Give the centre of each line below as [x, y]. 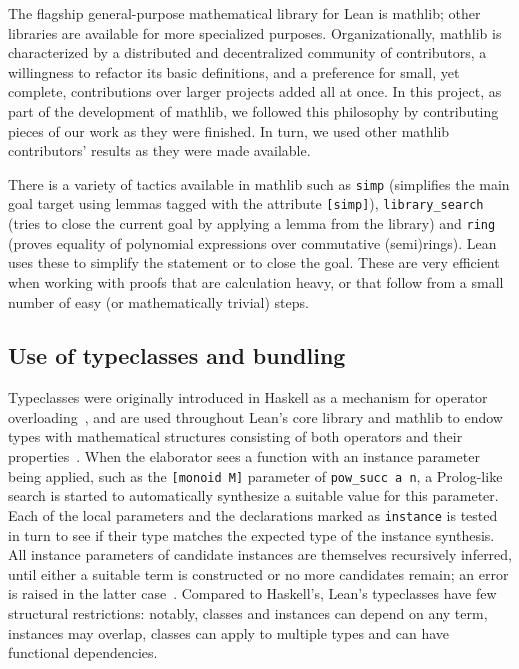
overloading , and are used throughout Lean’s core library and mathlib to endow [255, 416]
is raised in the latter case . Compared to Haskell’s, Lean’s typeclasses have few [252, 593]
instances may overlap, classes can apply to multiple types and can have [229, 632]
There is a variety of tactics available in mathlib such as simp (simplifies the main [259, 183]
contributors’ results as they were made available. [159, 150]
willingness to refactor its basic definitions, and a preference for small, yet [234, 71]
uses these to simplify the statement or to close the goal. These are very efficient [254, 262]
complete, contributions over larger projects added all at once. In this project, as [255, 91]
